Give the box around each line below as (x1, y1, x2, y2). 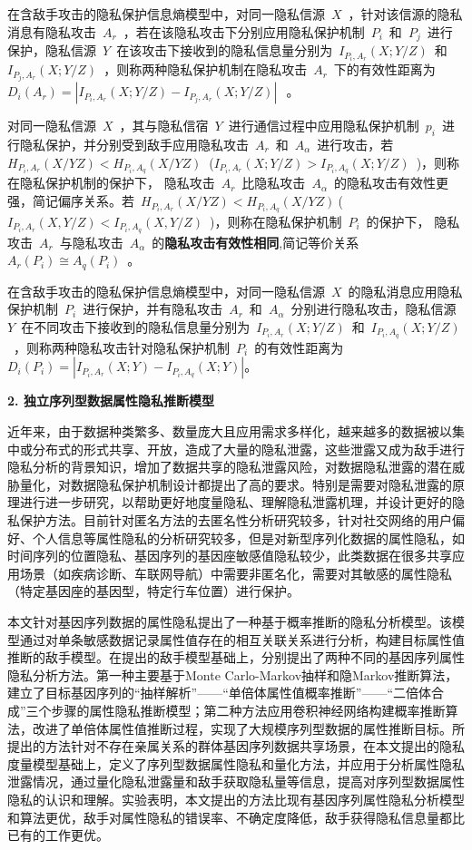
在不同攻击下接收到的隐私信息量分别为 (21, 318, 251, 337)
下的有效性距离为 (333, 60, 436, 79)
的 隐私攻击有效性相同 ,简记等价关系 (152, 232, 359, 251)
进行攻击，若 (317, 135, 394, 154)
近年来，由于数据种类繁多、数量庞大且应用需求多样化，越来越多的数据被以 (7, 422, 452, 441)
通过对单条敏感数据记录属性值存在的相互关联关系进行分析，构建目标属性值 (19, 630, 465, 649)
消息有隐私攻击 (7, 22, 96, 41)
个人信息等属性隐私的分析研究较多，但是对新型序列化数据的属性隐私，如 (32, 528, 465, 547)
